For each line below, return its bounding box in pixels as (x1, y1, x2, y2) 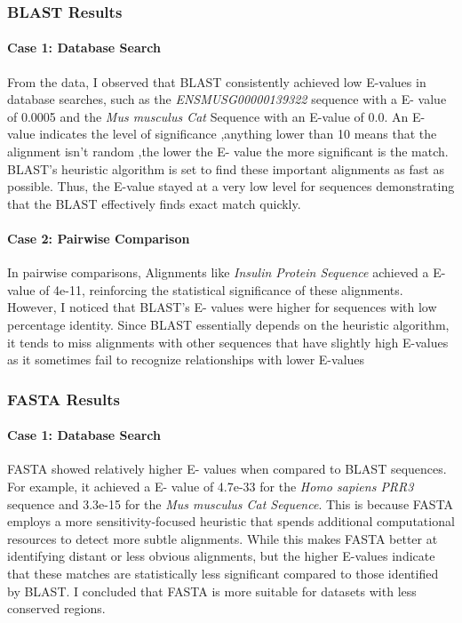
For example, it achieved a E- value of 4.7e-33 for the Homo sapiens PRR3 (7, 476, 414, 495)
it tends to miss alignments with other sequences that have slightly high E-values (7, 332, 449, 351)
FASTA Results (7, 387, 120, 410)
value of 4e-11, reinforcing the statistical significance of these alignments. (7, 280, 403, 299)
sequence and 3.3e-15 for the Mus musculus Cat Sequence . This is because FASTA (7, 494, 454, 513)
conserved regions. (7, 599, 106, 618)
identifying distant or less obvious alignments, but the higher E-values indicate (7, 547, 435, 565)
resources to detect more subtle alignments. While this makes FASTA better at (7, 529, 438, 547)
